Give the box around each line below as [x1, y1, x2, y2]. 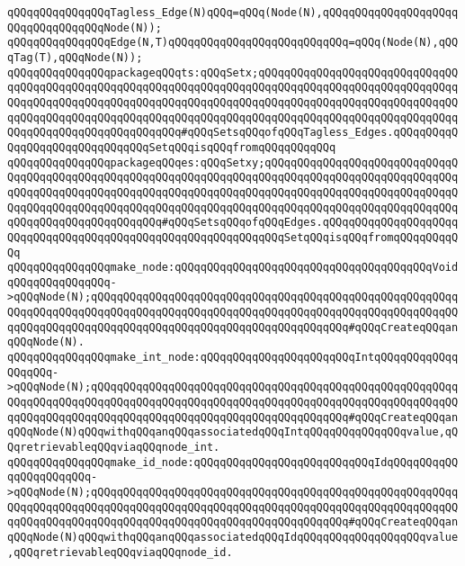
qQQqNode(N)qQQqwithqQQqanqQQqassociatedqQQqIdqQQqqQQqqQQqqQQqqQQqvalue [7, 530, 459, 544]
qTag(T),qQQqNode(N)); [7, 50, 143, 64]
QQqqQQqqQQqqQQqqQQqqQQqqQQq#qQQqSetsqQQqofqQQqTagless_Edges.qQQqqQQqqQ [7, 126, 459, 139]
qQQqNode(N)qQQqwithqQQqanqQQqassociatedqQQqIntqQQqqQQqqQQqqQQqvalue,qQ [7, 426, 459, 439]
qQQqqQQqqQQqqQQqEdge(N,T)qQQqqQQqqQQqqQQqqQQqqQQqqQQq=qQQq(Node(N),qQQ [7, 36, 459, 49]
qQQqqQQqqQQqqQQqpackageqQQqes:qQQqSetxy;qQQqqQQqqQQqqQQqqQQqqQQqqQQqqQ [7, 156, 459, 169]
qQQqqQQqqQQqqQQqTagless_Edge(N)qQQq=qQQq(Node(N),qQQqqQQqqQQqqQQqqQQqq [7, 6, 459, 19]
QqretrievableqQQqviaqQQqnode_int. [7, 441, 220, 454]
